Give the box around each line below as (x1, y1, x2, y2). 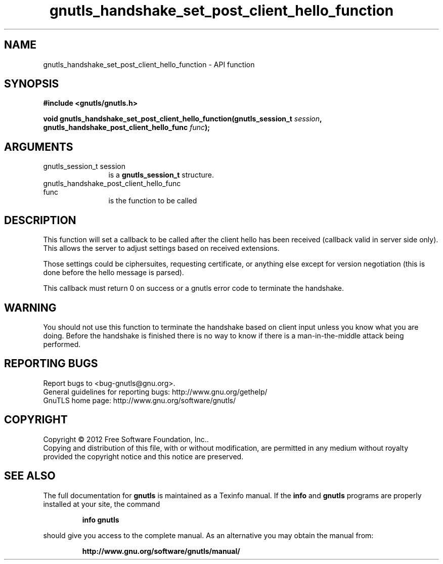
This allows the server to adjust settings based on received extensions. (43, 244, 280, 253)
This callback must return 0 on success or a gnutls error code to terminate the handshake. (43, 284, 344, 293)
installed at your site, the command (43, 499, 160, 508)
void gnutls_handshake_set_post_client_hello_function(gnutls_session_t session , (43, 114, 322, 123)
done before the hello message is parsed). (43, 268, 184, 277)
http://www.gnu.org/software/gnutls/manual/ (82, 546, 240, 555)
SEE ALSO (4, 469, 56, 483)
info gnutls (82, 515, 119, 524)
